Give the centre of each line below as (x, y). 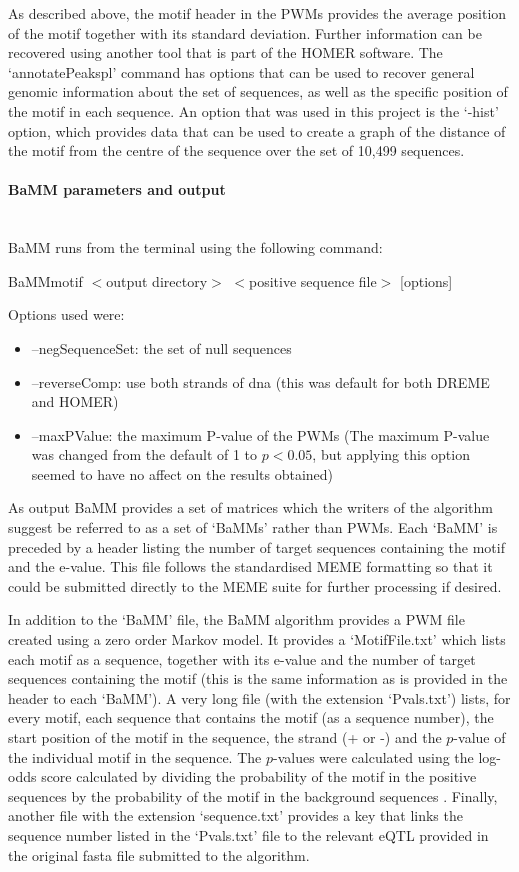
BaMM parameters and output (117, 189)
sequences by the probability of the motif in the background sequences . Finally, (253, 795)
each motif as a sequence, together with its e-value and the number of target (242, 658)
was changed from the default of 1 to (144, 454)
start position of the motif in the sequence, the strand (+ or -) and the (225, 737)
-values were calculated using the (373, 756)
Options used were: (66, 314)
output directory (157, 280)
